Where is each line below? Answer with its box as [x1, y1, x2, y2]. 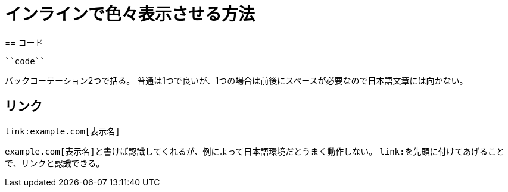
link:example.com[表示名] [5, 126, 120, 136]
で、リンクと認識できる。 [5, 158, 105, 168]
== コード [5, 37, 43, 48]
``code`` [5, 56, 45, 66]
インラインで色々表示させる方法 [5, 4, 255, 24]
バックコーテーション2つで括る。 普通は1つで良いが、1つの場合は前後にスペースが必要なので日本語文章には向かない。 [5, 75, 468, 86]
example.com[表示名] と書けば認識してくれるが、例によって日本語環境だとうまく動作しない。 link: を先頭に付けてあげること [5, 146, 505, 156]
